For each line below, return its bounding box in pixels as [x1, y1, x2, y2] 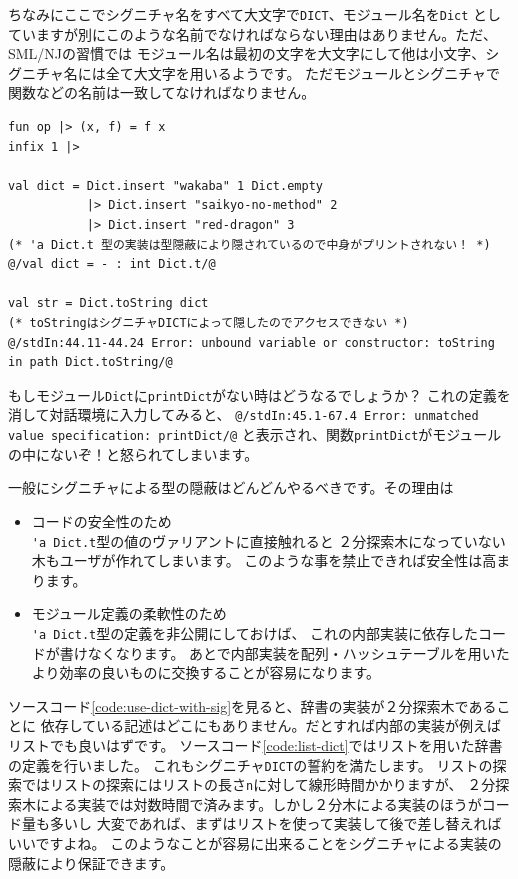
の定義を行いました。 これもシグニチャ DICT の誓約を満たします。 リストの [8, 754, 493, 775]
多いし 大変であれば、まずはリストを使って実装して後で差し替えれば [49, 813, 502, 834]
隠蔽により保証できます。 [8, 852, 175, 873]
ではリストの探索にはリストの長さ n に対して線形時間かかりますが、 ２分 [21, 774, 496, 795]
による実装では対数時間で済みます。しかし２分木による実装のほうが [35, 793, 482, 814]
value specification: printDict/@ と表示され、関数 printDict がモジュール [8, 424, 502, 445]
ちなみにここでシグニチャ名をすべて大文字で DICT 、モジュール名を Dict [8, 4, 469, 24]
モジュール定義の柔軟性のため [31, 603, 227, 624]
